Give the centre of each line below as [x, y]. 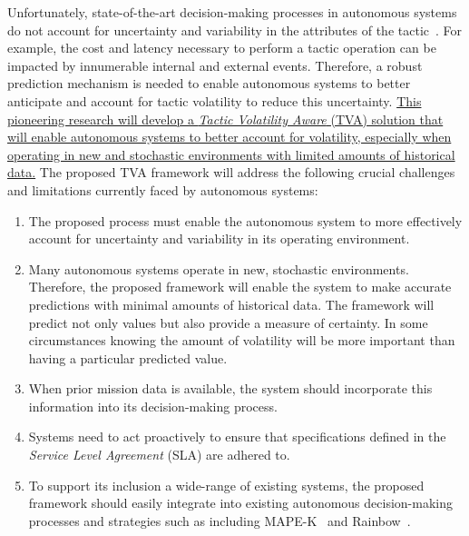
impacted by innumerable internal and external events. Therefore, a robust [215, 65]
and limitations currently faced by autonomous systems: [163, 189]
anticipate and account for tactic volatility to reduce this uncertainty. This [215, 100]
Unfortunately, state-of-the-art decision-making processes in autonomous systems [232, 12]
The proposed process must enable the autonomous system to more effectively [245, 220]
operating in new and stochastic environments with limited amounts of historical [231, 154]
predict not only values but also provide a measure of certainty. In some [228, 322]
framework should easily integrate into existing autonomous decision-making [240, 503]
